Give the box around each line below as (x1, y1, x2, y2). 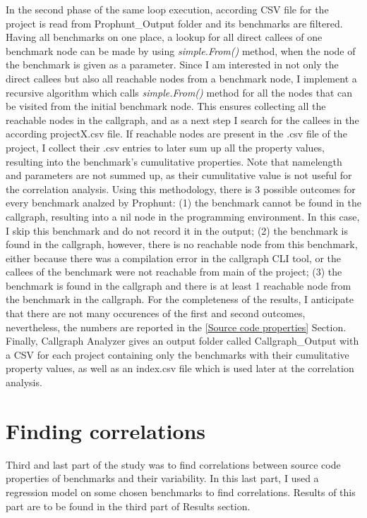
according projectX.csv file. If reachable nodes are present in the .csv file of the (6, 126, 347, 141)
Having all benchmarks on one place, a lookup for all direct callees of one (6, 30, 323, 44)
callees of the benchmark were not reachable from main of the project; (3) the (6, 264, 342, 279)
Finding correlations (6, 416, 206, 445)
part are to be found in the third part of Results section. (6, 498, 251, 513)
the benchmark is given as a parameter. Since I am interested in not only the (6, 57, 339, 72)
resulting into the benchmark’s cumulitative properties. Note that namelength (6, 154, 342, 168)
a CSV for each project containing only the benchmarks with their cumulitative (6, 347, 349, 362)
